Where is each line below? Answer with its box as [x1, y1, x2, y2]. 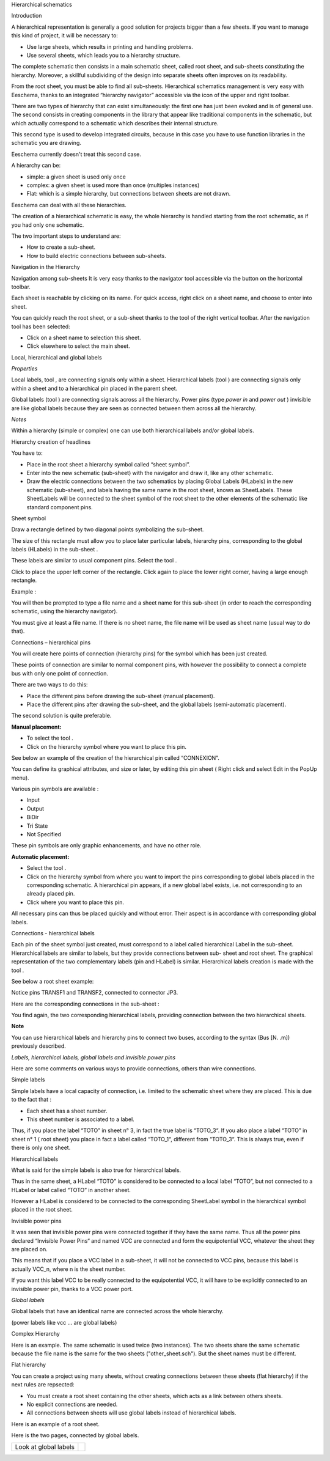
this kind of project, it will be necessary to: [11, 32, 119, 39]
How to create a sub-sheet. [26, 243, 96, 251]
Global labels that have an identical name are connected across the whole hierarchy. [11, 1308, 224, 1315]
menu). [11, 774, 30, 781]
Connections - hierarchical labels [11, 929, 95, 937]
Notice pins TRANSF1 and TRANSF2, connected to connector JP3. [11, 989, 178, 996]
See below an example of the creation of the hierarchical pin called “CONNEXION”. [11, 754, 219, 761]
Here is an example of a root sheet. [11, 1420, 100, 1427]
